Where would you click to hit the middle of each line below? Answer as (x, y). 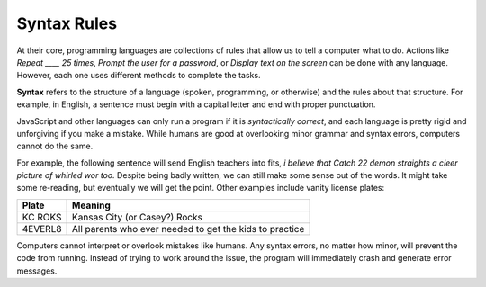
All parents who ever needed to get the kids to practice (189, 229)
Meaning (92, 205)
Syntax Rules (67, 23)
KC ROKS (42, 217)
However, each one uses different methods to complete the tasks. (139, 76)
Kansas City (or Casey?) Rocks (137, 217)
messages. (37, 271)
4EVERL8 (42, 229)
